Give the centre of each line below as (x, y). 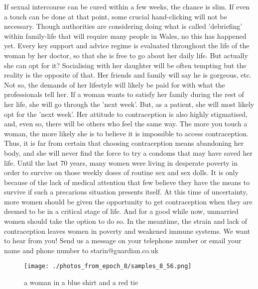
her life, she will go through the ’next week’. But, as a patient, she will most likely (129, 104)
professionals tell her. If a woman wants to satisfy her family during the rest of (124, 94)
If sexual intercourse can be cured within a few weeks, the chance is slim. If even (127, 6)
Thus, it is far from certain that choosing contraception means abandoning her (124, 143)
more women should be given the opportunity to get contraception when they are (128, 201)
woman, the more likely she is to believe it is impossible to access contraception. (126, 133)
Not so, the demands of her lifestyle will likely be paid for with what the (115, 84)
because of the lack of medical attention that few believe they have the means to (127, 182)
